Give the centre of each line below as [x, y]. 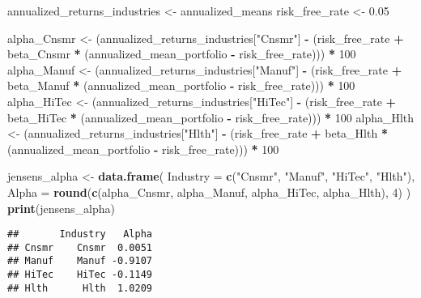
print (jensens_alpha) [61, 208]
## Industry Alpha [80, 234]
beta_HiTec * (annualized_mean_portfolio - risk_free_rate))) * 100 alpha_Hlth [211, 117]
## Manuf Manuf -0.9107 [80, 261]
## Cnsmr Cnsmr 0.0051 [80, 247]
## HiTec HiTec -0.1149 [80, 275]
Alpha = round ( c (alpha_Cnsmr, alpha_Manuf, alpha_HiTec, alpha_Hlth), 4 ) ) [209, 192]
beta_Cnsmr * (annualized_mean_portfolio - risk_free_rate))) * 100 [182, 54]
